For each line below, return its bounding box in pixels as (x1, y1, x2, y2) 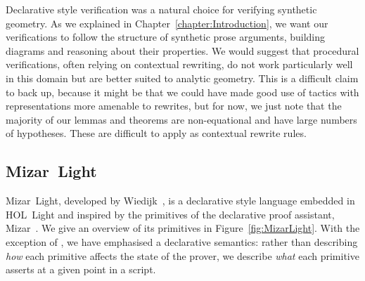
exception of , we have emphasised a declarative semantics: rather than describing (6, 234, 358, 249)
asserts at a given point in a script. (6, 262, 156, 277)
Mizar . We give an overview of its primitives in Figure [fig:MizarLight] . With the (6, 221, 360, 235)
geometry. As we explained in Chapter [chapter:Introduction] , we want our (6, 15, 328, 30)
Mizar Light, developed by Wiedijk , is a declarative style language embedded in (6, 193, 355, 208)
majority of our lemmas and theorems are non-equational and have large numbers (6, 112, 357, 126)
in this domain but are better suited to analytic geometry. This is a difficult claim (6, 70, 359, 85)
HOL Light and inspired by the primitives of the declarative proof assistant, (6, 207, 335, 221)
